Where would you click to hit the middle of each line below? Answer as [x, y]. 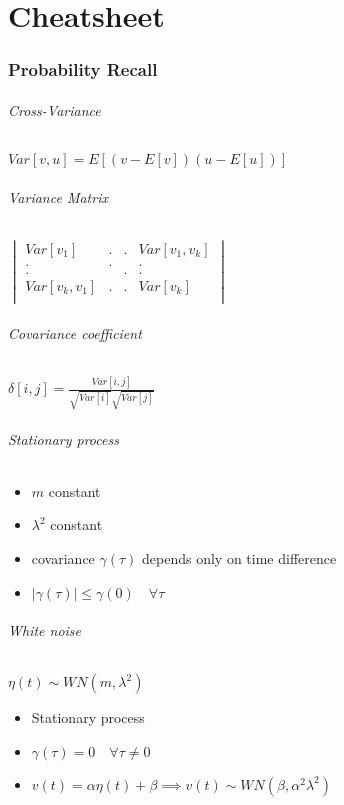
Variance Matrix [58, 196]
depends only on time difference [239, 557]
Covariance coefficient [75, 332]
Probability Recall [83, 69]
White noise [45, 630]
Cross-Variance [54, 109]
